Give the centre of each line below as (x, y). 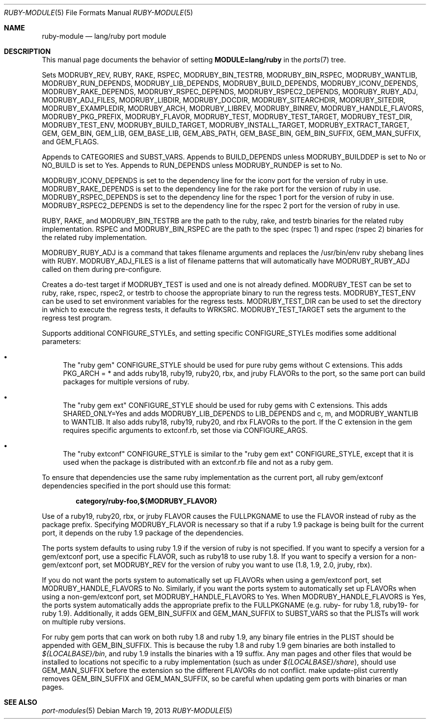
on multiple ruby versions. (84, 622)
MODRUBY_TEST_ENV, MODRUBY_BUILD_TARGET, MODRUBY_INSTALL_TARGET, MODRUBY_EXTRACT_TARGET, (226, 125)
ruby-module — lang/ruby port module (104, 36)
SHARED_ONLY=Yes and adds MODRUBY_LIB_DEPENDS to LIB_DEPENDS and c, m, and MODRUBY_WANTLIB (241, 414)
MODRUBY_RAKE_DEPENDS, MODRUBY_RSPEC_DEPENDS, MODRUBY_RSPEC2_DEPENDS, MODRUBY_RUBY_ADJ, (230, 92)
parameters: (61, 341)
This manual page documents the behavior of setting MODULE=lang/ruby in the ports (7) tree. (194, 60)
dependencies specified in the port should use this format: (136, 486)
